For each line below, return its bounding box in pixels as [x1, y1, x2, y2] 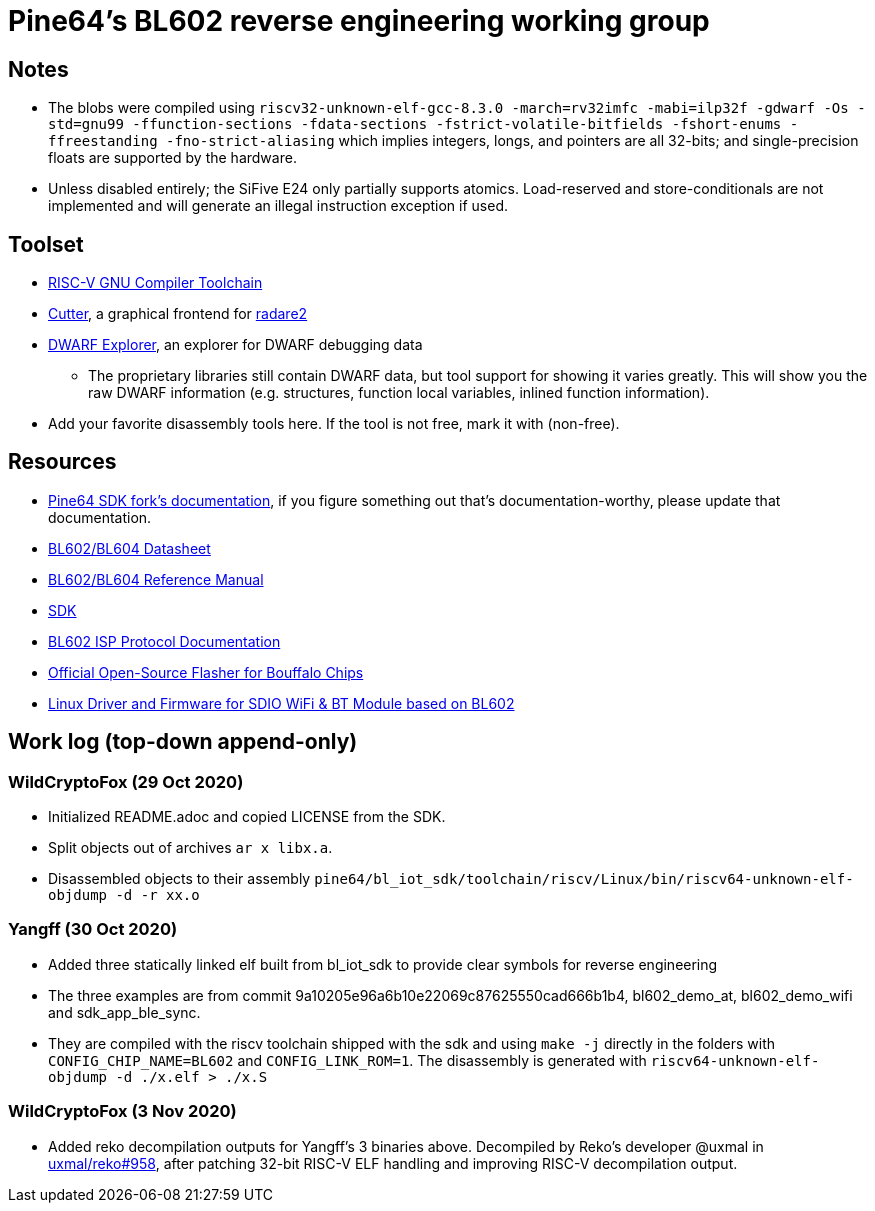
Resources [8, 449, 117, 475]
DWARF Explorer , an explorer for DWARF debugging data [48, 336, 423, 354]
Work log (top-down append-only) [8, 729, 358, 755]
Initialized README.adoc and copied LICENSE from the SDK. [48, 808, 446, 826]
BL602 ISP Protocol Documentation [48, 632, 281, 650]
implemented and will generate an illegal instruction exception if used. [48, 197, 509, 215]
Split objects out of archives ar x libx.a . [48, 839, 333, 857]
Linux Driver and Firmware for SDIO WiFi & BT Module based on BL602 [48, 694, 515, 712]
